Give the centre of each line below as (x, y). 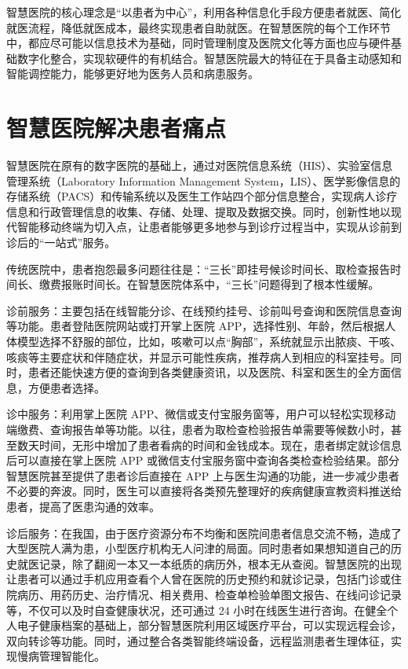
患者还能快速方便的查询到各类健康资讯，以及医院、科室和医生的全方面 (209, 372)
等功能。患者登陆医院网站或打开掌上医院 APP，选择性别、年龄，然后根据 (196, 326)
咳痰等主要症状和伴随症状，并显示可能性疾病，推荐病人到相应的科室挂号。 (199, 357)
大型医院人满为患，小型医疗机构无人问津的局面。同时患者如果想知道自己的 (199, 548)
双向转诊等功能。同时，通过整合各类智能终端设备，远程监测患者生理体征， (199, 640)
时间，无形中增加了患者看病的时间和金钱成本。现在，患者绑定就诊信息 (220, 445)
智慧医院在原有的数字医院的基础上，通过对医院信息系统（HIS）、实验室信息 (200, 165)
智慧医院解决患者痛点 (117, 128)
